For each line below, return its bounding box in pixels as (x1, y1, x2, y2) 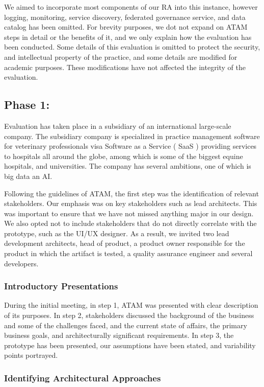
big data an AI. (4, 170, 52, 181)
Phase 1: (4, 97, 50, 112)
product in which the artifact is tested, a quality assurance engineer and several (4, 248, 253, 259)
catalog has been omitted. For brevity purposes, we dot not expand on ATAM (4, 21, 248, 32)
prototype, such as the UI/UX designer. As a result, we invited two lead (4, 227, 229, 238)
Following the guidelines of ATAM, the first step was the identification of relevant (4, 188, 259, 198)
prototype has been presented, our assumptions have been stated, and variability (4, 339, 256, 350)
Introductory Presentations (4, 280, 118, 292)
